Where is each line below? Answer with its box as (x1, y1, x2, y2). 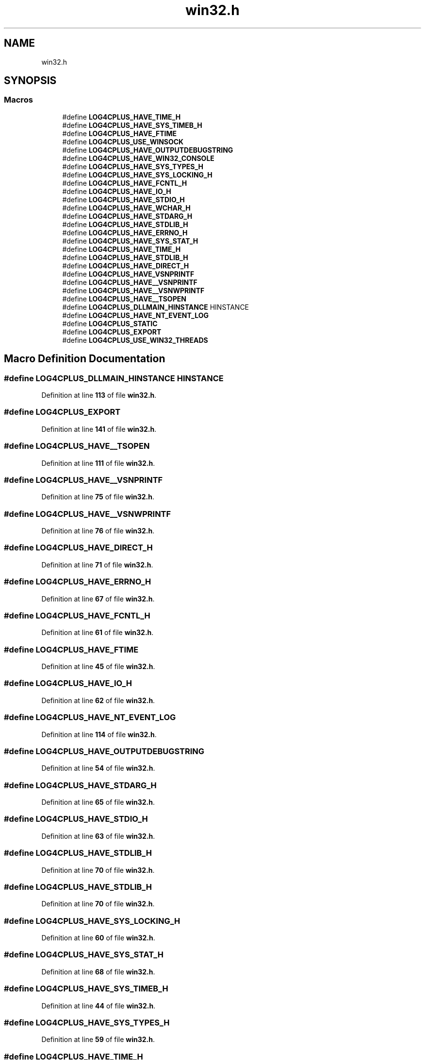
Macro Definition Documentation (4, 353, 165, 365)
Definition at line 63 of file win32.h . (41, 831, 155, 840)
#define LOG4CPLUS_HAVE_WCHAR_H (62, 203, 191, 212)
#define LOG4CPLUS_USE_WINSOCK (62, 137, 184, 146)
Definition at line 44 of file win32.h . (41, 1001, 156, 1010)
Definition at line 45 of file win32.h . (41, 662, 155, 671)
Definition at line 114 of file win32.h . (41, 730, 157, 739)
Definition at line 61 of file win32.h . (41, 628, 154, 637)
